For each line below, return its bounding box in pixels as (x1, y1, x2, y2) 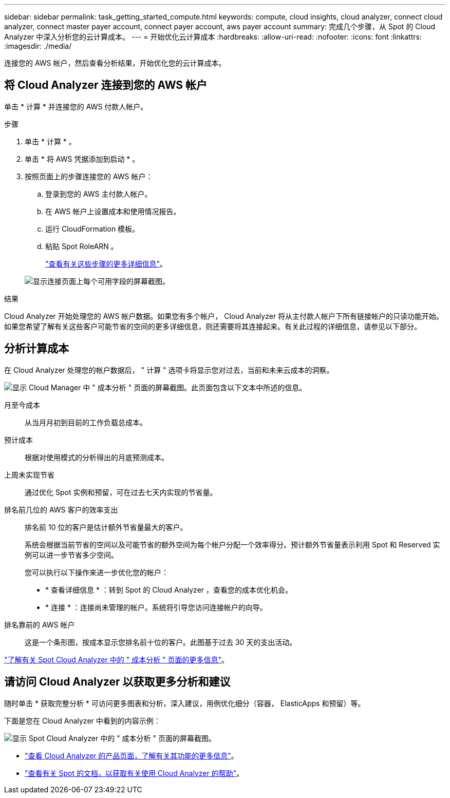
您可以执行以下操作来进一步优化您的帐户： (25, 567, 168, 577)
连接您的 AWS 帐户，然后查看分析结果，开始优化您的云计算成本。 (4, 59, 226, 67)
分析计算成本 (4, 342, 69, 355)
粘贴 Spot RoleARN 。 (45, 241, 118, 251)
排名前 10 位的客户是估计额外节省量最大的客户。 (25, 522, 188, 531)
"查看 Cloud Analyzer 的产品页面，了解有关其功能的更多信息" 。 (25, 751, 238, 760)
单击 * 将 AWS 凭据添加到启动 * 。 (25, 154, 140, 163)
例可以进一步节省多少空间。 (25, 550, 118, 559)
